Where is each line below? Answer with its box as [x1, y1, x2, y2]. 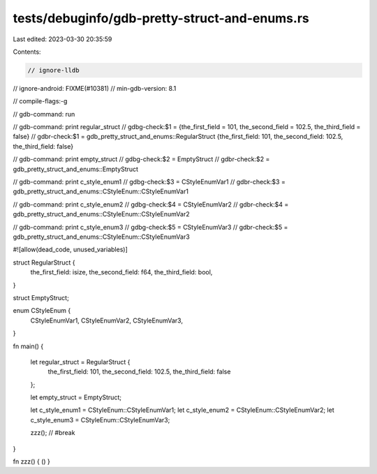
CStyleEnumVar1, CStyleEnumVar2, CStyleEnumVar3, [30, 316, 183, 325]
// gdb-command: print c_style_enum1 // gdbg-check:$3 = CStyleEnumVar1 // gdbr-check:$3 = [13, 178, 286, 186]
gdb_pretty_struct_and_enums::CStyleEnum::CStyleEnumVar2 [13, 210, 190, 219]
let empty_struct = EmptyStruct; [30, 393, 122, 401]
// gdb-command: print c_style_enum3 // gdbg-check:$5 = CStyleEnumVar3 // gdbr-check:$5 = [13, 223, 288, 231]
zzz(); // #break [30, 429, 75, 437]
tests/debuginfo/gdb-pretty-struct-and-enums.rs [13, 10, 310, 26]
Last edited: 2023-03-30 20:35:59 [13, 35, 112, 43]
